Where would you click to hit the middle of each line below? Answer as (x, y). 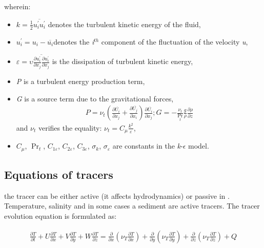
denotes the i (74, 41)
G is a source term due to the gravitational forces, (95, 98)
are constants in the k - (148, 146)
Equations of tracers (59, 174)
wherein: (17, 6)
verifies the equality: (70, 127)
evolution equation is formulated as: (60, 215)
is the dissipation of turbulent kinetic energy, (123, 61)
